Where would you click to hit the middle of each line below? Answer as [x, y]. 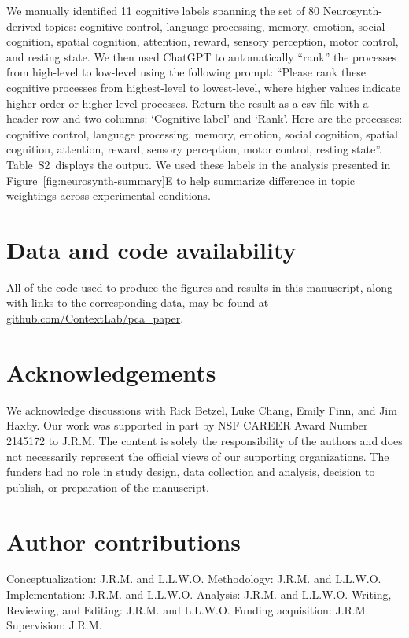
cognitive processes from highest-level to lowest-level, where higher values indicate [204, 87]
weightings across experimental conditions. [109, 195]
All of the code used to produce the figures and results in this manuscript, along [200, 287]
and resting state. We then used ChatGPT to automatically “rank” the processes [201, 56]
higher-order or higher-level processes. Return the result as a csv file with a [188, 103]
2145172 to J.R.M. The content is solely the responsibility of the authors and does [204, 440]
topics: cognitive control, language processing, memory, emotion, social [215, 26]
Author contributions [123, 541]
